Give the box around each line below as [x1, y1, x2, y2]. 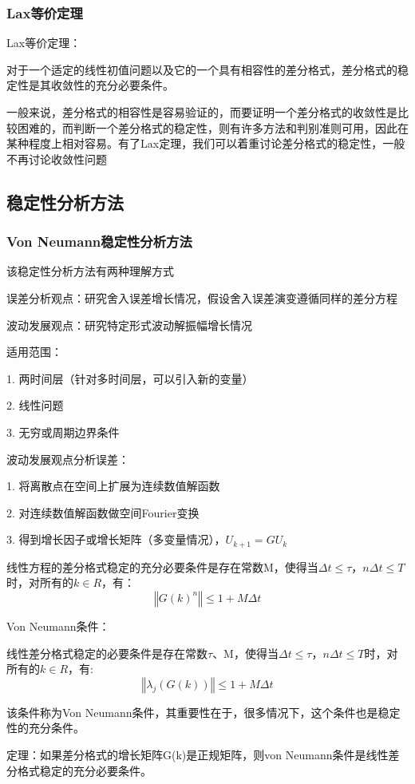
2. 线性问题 [6, 397, 64, 414]
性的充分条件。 [6, 719, 85, 736]
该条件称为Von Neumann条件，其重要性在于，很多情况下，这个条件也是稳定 [6, 703, 401, 720]
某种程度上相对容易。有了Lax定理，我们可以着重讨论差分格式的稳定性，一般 [6, 135, 405, 152]
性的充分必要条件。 [73, 77, 174, 93]
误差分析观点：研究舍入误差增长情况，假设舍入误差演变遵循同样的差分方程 [6, 289, 397, 306]
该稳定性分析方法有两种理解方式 [6, 263, 174, 279]
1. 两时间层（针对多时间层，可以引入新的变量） [6, 370, 254, 386]
